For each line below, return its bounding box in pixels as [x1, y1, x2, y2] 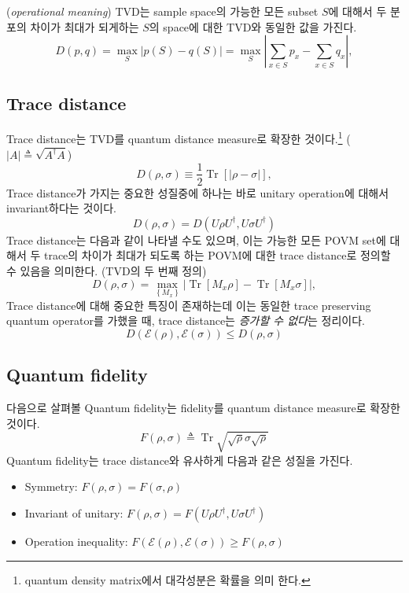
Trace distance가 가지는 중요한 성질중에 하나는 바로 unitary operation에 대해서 [6, 184, 389, 201]
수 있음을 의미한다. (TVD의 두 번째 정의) [6, 262, 207, 278]
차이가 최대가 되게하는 [30, 18, 139, 35]
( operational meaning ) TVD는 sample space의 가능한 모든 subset [6, 3, 319, 19]
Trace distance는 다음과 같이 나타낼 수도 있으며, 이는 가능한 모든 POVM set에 [6, 231, 386, 248]
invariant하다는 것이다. [6, 200, 116, 216]
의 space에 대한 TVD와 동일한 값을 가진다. [149, 18, 357, 35]
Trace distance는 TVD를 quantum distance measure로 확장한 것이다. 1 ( [6, 128, 351, 147]
